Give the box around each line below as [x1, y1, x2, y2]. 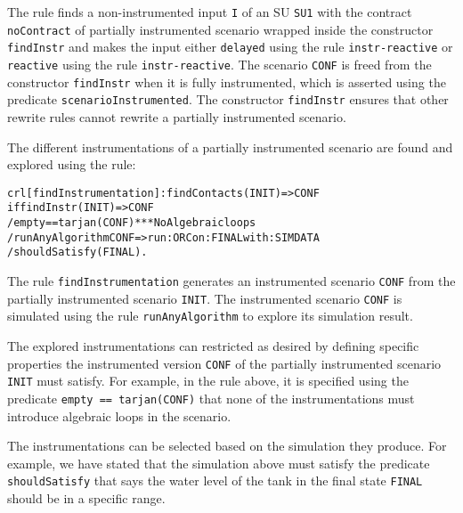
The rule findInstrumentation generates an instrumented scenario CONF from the [7, 272, 456, 289]
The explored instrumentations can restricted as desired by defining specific [7, 336, 419, 354]
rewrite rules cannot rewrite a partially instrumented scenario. [7, 107, 346, 126]
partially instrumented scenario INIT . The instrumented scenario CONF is [7, 289, 402, 307]
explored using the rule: [7, 155, 136, 174]
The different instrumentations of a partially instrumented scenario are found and [7, 137, 453, 156]
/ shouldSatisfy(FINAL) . [7, 246, 148, 259]
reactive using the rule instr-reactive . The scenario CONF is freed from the [7, 54, 432, 73]
